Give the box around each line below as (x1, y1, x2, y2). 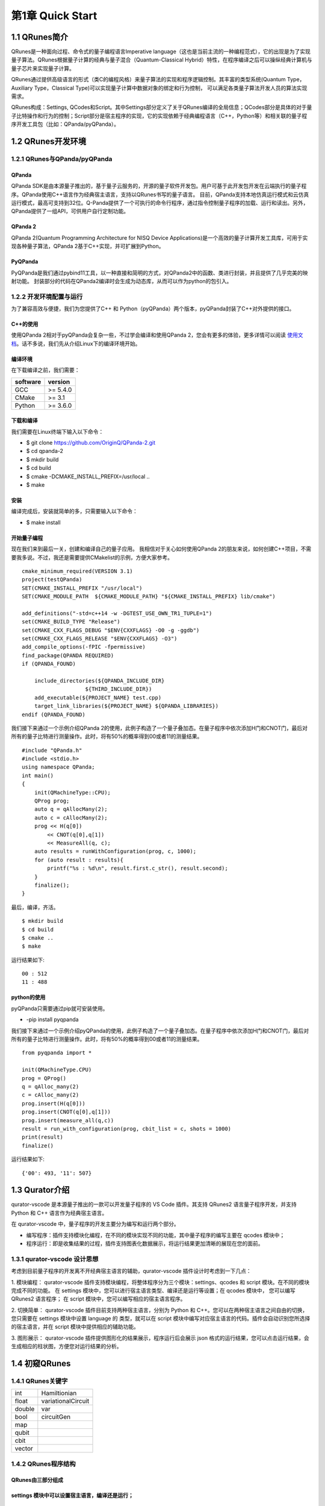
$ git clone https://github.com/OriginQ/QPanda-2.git (26, 439, 156, 446)
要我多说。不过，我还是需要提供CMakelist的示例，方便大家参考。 (11, 554, 173, 561)
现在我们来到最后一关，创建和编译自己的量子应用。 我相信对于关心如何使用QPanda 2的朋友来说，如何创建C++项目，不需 (11, 545, 312, 552)
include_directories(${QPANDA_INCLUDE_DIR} (34, 677, 165, 684)
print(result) (22, 1134, 63, 1141)
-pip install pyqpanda (26, 1016, 79, 1023)
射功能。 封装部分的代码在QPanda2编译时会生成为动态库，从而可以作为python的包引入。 (11, 277, 232, 284)
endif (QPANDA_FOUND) (22, 711, 85, 718)
